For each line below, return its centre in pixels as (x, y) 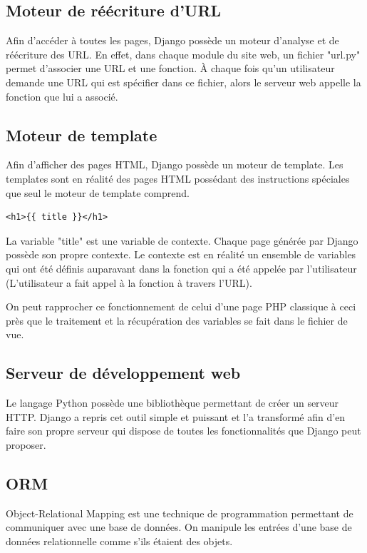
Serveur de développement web (123, 373)
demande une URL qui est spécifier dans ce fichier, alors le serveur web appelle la (183, 82)
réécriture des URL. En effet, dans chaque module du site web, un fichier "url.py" (183, 54)
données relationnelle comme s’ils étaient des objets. (119, 541)
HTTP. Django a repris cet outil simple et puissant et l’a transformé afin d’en (176, 416)
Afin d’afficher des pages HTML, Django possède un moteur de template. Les (175, 164)
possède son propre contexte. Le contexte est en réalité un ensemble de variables (181, 254)
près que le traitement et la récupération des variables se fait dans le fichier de (177, 320)
